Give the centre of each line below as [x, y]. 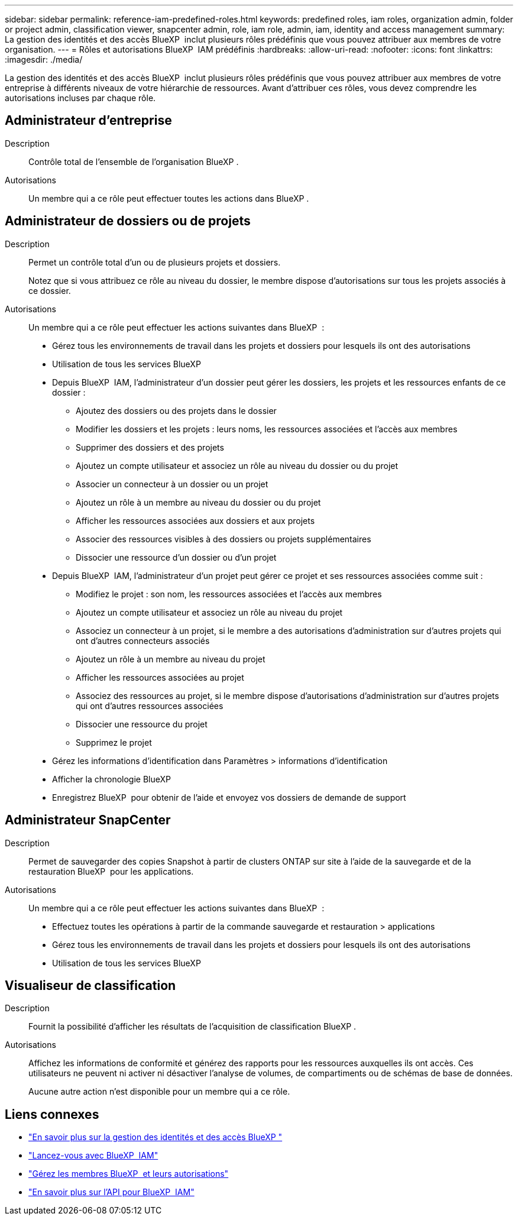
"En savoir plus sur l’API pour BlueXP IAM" [111, 1192]
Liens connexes [52, 1114]
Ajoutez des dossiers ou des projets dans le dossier [176, 410]
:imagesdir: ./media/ [44, 59]
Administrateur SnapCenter [88, 820]
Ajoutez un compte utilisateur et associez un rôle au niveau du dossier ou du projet [237, 465]
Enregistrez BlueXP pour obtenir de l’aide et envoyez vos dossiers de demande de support [229, 797]
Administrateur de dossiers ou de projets [128, 221]
